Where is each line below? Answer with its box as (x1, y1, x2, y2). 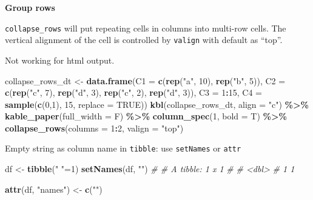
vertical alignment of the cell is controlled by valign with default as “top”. (5, 33, 283, 46)
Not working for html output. (5, 53, 115, 66)
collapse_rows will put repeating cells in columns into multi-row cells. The (5, 21, 286, 34)
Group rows (5, 1, 55, 13)
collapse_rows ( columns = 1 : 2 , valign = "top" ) (5, 121, 184, 134)
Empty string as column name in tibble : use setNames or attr (5, 142, 241, 155)
